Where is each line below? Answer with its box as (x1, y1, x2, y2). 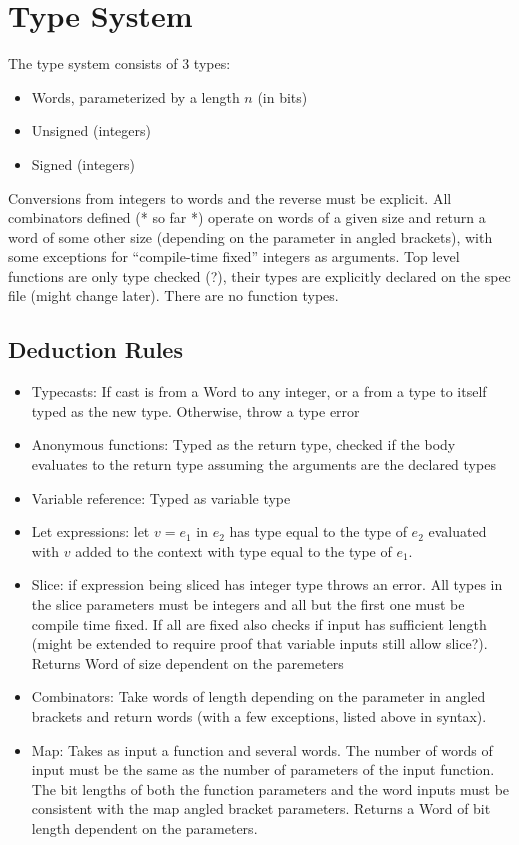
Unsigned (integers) (31, 120, 151, 141)
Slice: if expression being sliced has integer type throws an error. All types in (31, 574, 503, 595)
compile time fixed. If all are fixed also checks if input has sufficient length (31, 613, 487, 634)
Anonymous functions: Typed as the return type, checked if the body (31, 434, 456, 455)
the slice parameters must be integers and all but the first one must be (31, 594, 465, 615)
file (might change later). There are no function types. (8, 285, 339, 306)
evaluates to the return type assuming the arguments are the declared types (31, 454, 496, 475)
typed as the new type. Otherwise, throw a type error (31, 400, 360, 421)
